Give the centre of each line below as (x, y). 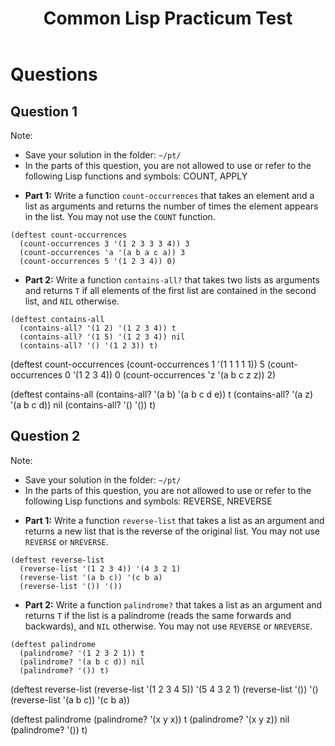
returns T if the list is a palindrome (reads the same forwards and (158, 615)
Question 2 (45, 436)
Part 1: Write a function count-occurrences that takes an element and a (169, 195)
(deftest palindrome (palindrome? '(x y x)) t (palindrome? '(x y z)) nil (150, 719)
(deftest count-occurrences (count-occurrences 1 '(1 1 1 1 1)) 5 (138, 364)
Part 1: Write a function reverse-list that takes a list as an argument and (174, 520)
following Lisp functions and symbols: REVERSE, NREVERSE (148, 501)
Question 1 (44, 111)
